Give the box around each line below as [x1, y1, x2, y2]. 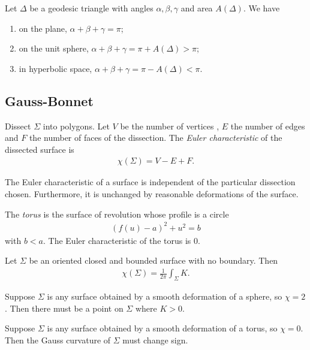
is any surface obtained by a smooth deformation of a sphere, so [47, 290, 282, 303]
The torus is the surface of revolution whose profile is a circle [5, 207, 229, 220]
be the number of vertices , [120, 119, 219, 132]
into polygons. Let [43, 119, 110, 132]
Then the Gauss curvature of [5, 334, 111, 346]
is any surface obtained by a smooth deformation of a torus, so [47, 322, 278, 334]
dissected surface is [5, 143, 74, 155]
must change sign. [122, 334, 188, 346]
